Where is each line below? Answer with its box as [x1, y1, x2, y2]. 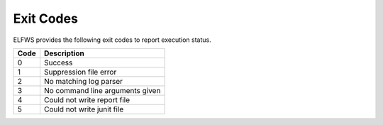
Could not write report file [43, 94, 131, 104]
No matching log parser [43, 76, 123, 86]
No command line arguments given [43, 85, 161, 95]
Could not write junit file [43, 104, 124, 114]
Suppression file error [43, 67, 117, 77]
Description [43, 48, 84, 58]
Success [43, 58, 73, 67]
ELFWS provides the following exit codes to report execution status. [13, 36, 212, 44]
